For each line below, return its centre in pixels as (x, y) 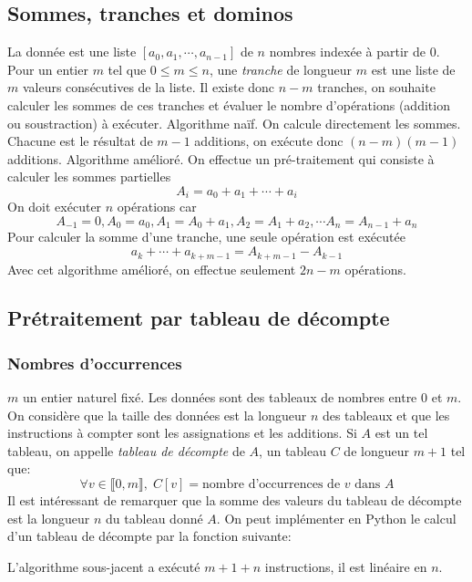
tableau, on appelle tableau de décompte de (126, 450)
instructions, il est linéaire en (346, 566)
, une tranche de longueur (281, 69)
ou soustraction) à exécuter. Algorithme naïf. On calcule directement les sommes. (234, 123)
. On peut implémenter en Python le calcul (336, 518)
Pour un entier (48, 69)
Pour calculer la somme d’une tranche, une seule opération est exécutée (206, 237)
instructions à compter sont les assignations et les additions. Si (182, 433)
